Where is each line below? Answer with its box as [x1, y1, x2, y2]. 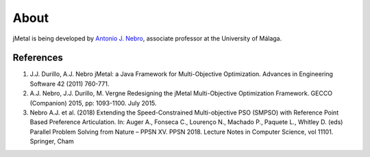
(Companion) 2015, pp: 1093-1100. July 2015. [29, 99, 157, 107]
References [12, 52, 63, 64]
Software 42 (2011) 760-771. [29, 80, 110, 88]
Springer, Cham [29, 137, 75, 145]
